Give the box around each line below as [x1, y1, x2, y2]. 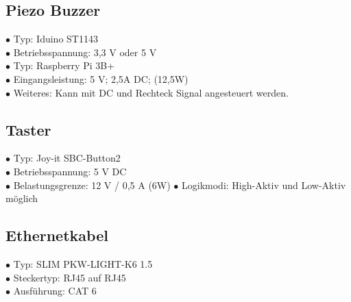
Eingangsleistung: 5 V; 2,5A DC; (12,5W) [13, 71, 189, 86]
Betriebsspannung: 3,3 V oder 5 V [13, 45, 157, 59]
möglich [5, 191, 38, 205]
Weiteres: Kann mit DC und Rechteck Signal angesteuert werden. [13, 85, 289, 99]
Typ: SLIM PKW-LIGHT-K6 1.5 [13, 256, 153, 270]
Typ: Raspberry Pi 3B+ [13, 58, 115, 73]
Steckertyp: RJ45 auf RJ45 [13, 270, 126, 284]
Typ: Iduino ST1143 [13, 32, 98, 46]
